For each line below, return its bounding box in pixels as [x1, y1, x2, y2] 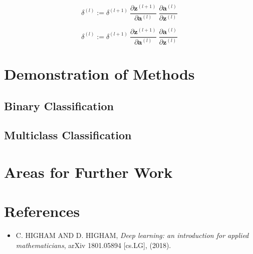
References [4, 201, 80, 221]
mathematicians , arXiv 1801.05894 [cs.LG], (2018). [16, 239, 171, 250]
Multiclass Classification [4, 127, 132, 143]
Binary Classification [4, 98, 114, 113]
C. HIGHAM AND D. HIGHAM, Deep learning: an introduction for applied [16, 230, 249, 240]
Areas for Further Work [4, 161, 173, 182]
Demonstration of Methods [4, 64, 195, 84]
